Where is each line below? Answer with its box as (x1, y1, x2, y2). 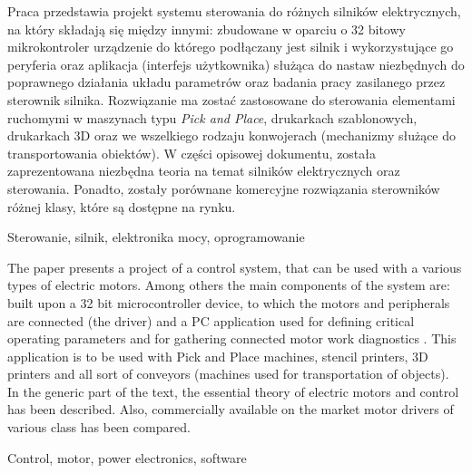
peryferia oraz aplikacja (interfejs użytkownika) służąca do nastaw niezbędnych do (7, 54, 465, 73)
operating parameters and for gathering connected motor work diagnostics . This (7, 329, 457, 348)
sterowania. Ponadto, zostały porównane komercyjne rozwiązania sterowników (7, 179, 440, 198)
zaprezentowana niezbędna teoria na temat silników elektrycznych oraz (7, 161, 400, 180)
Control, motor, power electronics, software (7, 448, 247, 467)
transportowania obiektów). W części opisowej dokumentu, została (7, 143, 377, 162)
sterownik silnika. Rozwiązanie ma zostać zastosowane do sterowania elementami (7, 90, 456, 109)
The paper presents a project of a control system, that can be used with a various (7, 257, 462, 276)
